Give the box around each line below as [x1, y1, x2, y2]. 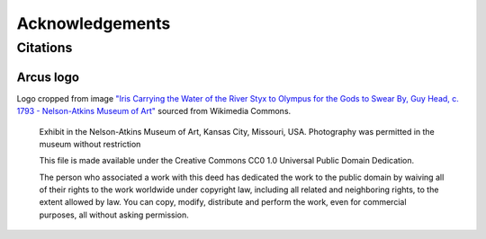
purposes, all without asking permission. [39, 209, 189, 220]
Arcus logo [16, 69, 80, 84]
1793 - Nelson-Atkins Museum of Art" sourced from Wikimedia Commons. [16, 106, 292, 117]
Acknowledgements [16, 13, 171, 33]
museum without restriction [39, 138, 141, 149]
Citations [16, 40, 73, 56]
